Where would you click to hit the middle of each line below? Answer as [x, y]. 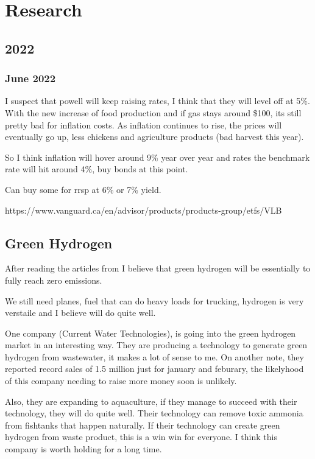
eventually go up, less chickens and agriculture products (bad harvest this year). [154, 137]
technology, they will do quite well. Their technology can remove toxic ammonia [154, 413]
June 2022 [30, 78]
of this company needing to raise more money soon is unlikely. [121, 381]
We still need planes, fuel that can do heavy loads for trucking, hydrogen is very [154, 300]
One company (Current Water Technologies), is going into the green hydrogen [150, 333]
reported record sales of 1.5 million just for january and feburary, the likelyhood [154, 369]
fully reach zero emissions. [54, 280]
